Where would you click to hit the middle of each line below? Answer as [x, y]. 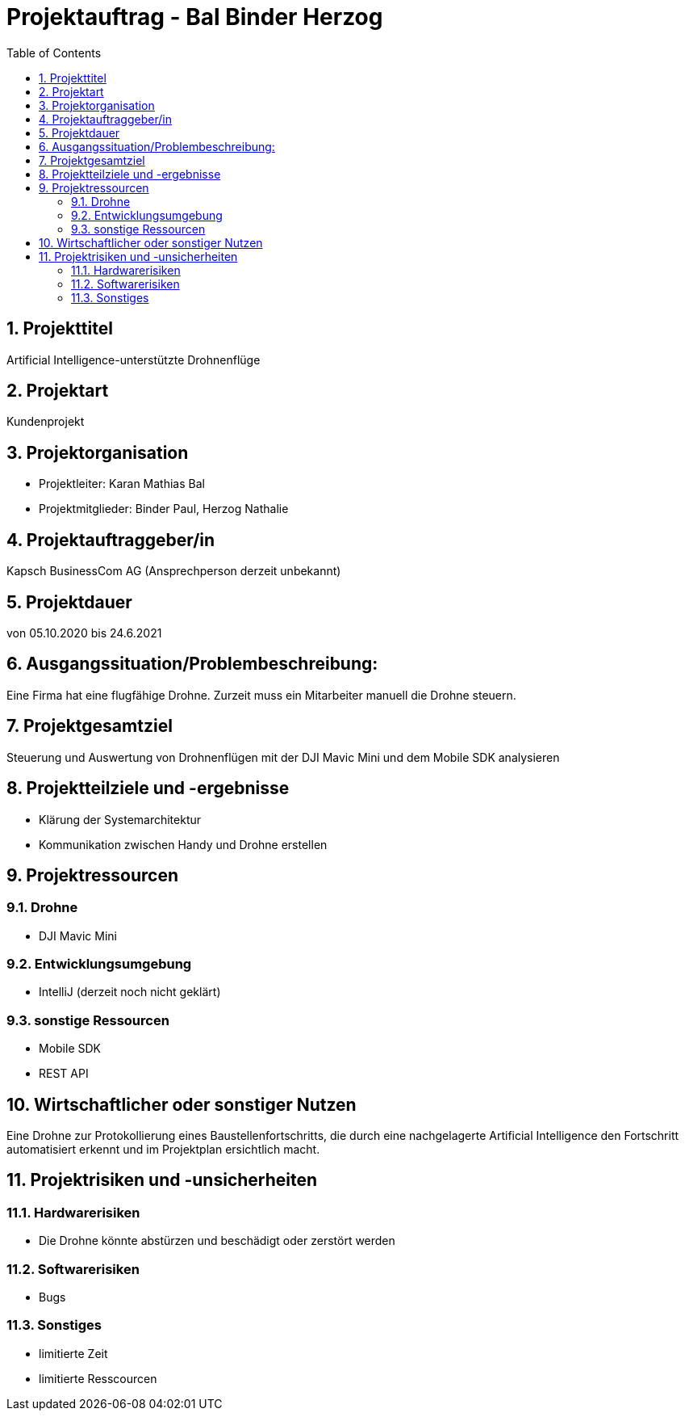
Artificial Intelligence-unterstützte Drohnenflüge [134, 360]
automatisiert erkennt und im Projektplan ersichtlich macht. [163, 1150]
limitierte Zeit [73, 1353]
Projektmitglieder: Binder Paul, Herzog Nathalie [164, 509]
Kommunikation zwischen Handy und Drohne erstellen [183, 844]
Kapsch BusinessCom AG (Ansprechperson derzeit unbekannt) [174, 571]
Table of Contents [54, 53]
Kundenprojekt [46, 422]
